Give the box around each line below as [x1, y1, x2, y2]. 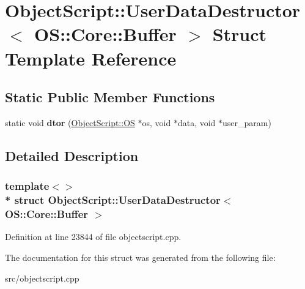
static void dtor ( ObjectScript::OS [5, 116, 135, 129]
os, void [142, 116, 171, 129]
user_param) [222, 116, 271, 129]
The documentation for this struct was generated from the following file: [5, 250, 276, 263]
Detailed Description [5, 146, 139, 165]
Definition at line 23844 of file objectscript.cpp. [5, 230, 182, 243]
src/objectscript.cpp [5, 271, 79, 284]
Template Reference [5, 45, 177, 70]
